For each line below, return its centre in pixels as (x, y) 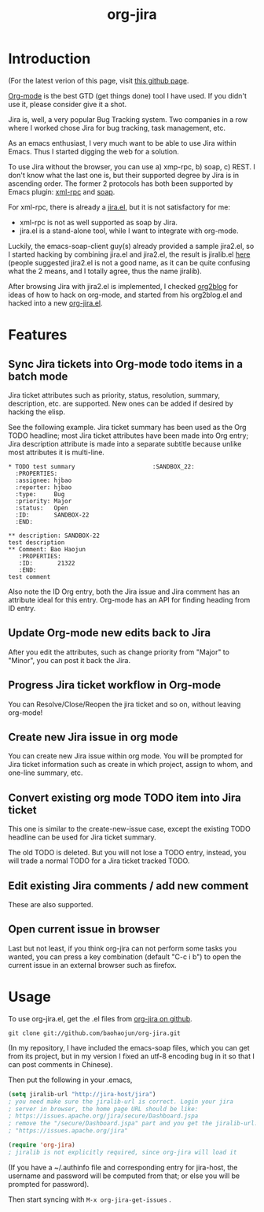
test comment (29, 576)
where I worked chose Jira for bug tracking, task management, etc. (117, 128)
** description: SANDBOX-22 (54, 536)
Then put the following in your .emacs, (70, 1080)
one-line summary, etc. (46, 773)
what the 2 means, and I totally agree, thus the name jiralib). (105, 271)
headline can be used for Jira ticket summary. (82, 837)
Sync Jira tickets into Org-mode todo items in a (126, 364)
